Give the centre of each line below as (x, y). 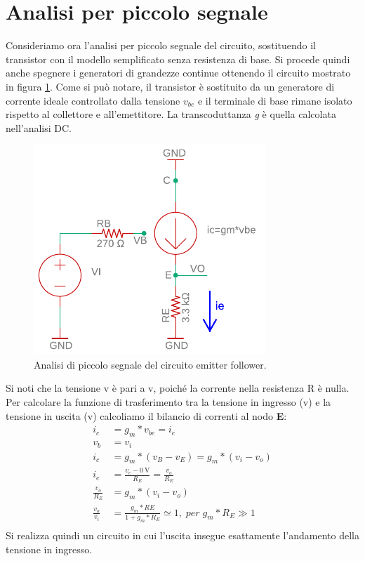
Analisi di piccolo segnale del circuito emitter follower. (150, 364)
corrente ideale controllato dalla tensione (93, 100)
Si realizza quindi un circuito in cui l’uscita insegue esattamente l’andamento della (182, 535)
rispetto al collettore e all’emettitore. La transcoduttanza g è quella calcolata (171, 114)
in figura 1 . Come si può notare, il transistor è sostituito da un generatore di (170, 86)
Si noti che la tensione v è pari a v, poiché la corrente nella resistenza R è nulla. (178, 388)
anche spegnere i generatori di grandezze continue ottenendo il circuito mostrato (178, 73)
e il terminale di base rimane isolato (275, 100)
